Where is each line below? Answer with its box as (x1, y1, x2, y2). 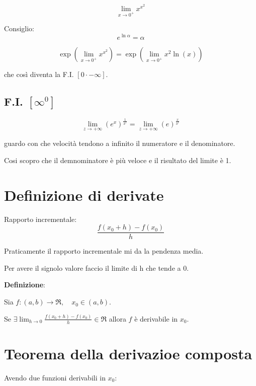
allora (109, 313, 126, 324)
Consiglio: (4, 23, 34, 34)
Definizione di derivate (4, 184, 164, 205)
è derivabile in (134, 313, 178, 324)
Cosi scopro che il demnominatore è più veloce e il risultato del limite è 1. (4, 155, 231, 165)
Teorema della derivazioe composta (4, 343, 252, 363)
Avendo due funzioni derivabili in (4, 372, 106, 382)
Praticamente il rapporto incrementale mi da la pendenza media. (4, 246, 204, 256)
